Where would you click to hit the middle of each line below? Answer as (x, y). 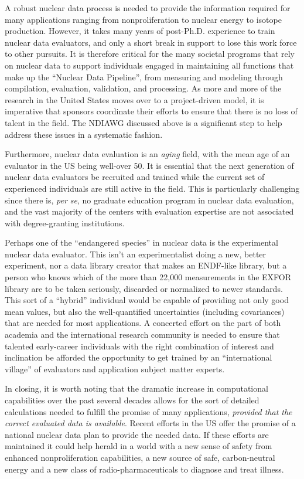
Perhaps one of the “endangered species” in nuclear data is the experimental (141, 242)
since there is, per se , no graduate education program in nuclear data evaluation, (149, 200)
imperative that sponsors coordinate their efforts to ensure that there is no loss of (151, 111)
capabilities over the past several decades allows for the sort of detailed (132, 400)
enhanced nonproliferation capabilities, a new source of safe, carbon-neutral (140, 457)
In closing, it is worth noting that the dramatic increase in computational (136, 388)
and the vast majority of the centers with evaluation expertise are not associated (149, 211)
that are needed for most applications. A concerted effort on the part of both (143, 323)
